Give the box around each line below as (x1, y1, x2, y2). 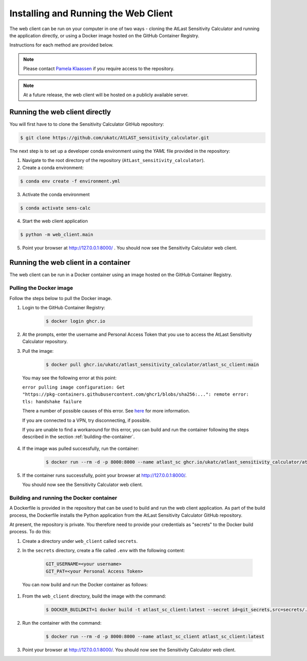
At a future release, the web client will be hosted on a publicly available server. (23, 92, 189, 98)
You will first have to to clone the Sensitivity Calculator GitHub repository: (9, 121, 164, 127)
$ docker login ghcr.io (46, 318, 106, 324)
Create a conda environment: (22, 164, 84, 171)
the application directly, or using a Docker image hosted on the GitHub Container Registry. (9, 32, 200, 38)
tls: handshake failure (22, 399, 82, 404)
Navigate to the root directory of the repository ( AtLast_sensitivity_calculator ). (22, 157, 205, 164)
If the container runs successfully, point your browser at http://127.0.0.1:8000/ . (22, 472, 187, 478)
